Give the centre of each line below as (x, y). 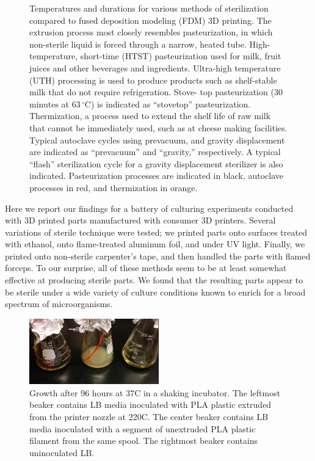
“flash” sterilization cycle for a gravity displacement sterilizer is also (156, 163)
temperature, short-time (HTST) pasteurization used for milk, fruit (155, 56)
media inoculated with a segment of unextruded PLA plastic (143, 428)
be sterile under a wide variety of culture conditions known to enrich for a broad (155, 292)
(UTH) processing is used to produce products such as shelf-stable (153, 80)
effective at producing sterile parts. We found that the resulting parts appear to (154, 280)
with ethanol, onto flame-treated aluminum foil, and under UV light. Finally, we (155, 244)
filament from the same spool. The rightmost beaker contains (144, 441)
